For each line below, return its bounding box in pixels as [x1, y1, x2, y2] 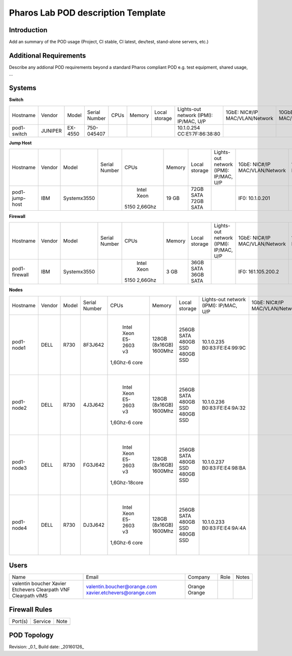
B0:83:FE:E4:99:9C [202, 344, 246, 351]
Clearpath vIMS [12, 593, 48, 599]
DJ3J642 [83, 521, 105, 528]
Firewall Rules [9, 605, 53, 614]
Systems [9, 84, 36, 92]
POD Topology [9, 631, 54, 639]
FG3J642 [83, 461, 105, 468]
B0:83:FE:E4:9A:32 [202, 404, 246, 411]
